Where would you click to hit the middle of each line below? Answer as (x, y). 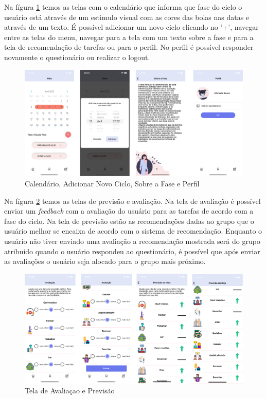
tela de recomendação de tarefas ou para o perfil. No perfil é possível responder (129, 47)
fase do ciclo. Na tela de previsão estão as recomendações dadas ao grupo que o (129, 221)
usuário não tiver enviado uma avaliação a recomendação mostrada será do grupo (132, 241)
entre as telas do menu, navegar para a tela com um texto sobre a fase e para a (129, 37)
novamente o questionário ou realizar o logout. (77, 57)
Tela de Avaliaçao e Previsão (70, 391)
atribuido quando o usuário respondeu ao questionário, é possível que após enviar (132, 251)
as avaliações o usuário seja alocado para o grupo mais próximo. (105, 261)
